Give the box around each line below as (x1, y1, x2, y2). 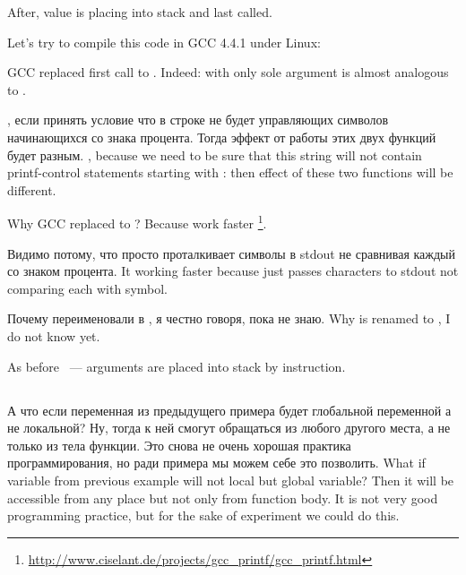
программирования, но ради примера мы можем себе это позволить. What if (7, 453, 426, 472)
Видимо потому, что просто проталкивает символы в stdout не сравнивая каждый (7, 244, 455, 262)
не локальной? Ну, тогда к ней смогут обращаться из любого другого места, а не (7, 418, 451, 437)
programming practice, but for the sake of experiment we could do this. (7, 506, 400, 525)
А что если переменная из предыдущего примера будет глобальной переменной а (7, 400, 452, 419)
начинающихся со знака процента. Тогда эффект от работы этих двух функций (7, 127, 436, 146)
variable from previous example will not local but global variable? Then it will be (7, 470, 454, 489)
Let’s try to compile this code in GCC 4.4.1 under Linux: (7, 32, 321, 51)
